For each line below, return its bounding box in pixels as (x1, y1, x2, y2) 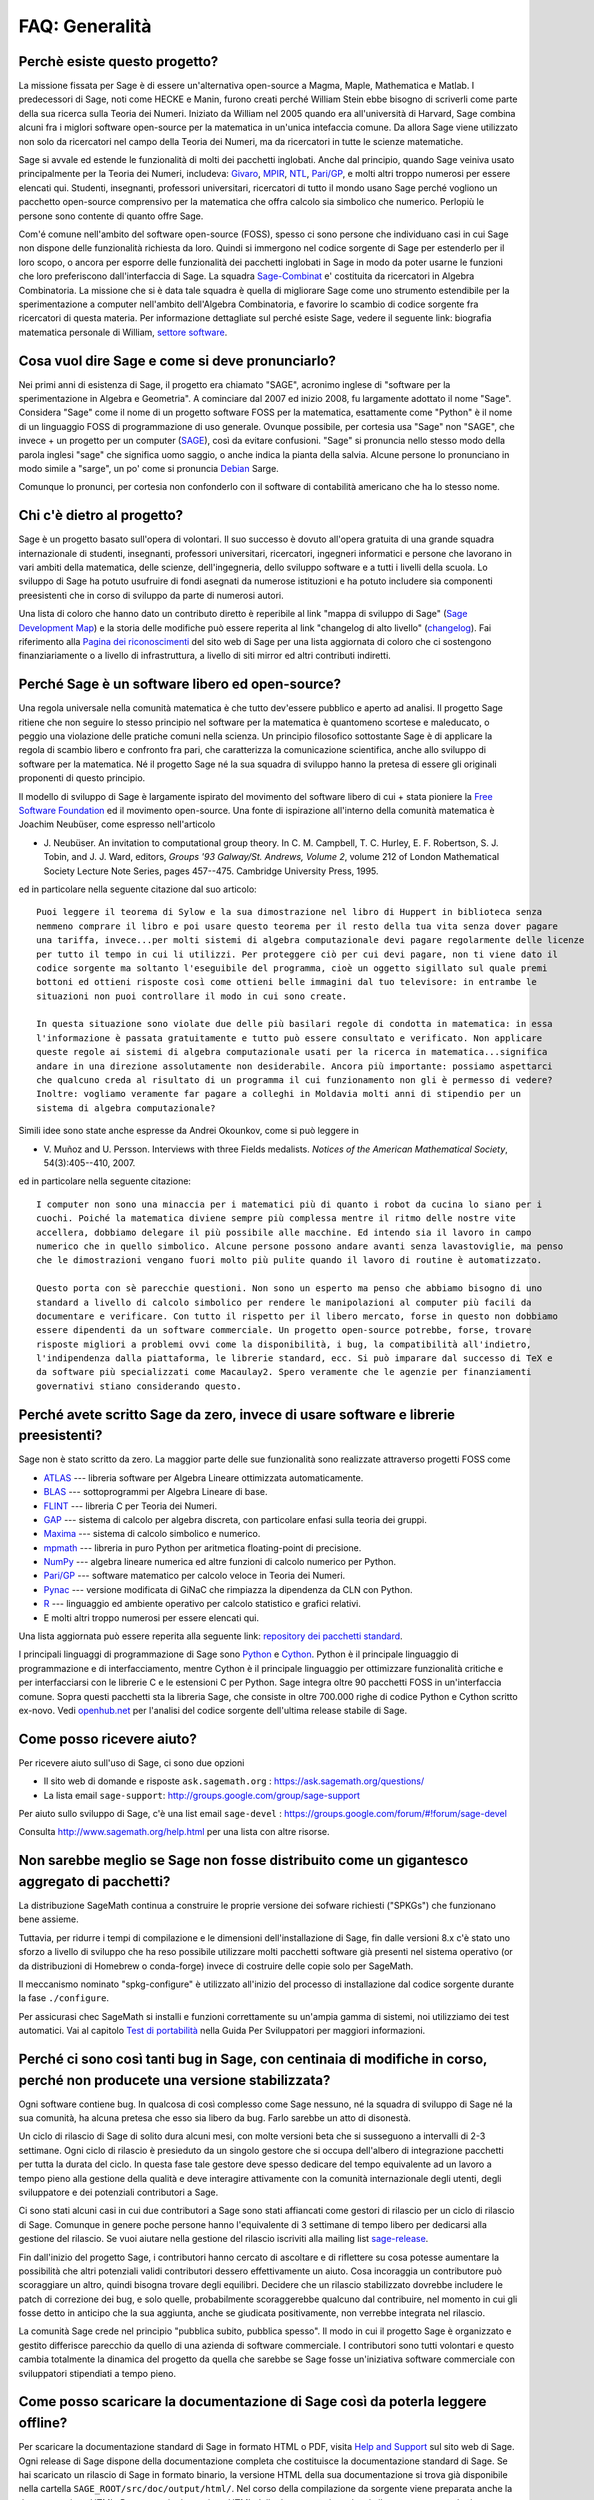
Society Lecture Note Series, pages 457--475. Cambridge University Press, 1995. (43, 865, 379, 877)
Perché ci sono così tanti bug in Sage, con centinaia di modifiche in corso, (18, 2050, 488, 2067)
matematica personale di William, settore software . (18, 326, 228, 338)
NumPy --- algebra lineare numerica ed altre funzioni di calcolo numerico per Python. (43, 1556, 397, 1568)
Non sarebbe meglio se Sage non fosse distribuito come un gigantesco (18, 1852, 469, 1869)
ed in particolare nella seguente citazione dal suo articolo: (18, 883, 257, 895)
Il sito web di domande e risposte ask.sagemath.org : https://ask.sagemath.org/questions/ (43, 1775, 425, 1787)
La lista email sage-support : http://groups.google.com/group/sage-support (43, 1789, 360, 1801)
